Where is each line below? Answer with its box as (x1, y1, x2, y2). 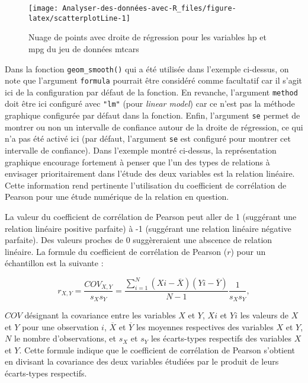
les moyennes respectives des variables (136, 320, 274, 333)
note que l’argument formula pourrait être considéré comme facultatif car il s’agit (5, 74, 303, 87)
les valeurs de (240, 308, 289, 321)
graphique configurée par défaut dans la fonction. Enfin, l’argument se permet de (5, 109, 300, 122)
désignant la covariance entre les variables (24, 308, 176, 321)
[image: (28, 4, 59, 12)
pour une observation (22, 320, 99, 333)
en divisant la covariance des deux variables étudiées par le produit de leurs (5, 355, 279, 368)
